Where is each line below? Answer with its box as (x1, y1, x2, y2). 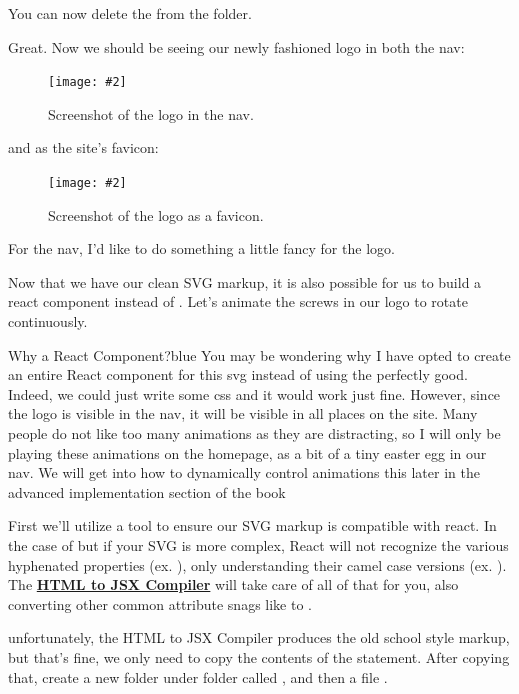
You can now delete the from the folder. (8, 3, 252, 23)
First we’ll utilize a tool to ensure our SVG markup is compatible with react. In (8, 515, 497, 536)
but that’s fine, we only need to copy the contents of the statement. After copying (8, 646, 510, 667)
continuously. (8, 311, 88, 332)
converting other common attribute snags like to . (8, 593, 312, 614)
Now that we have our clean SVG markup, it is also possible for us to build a (8, 271, 482, 292)
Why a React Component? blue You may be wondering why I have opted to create (8, 344, 511, 365)
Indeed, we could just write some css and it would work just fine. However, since (8, 383, 501, 404)
